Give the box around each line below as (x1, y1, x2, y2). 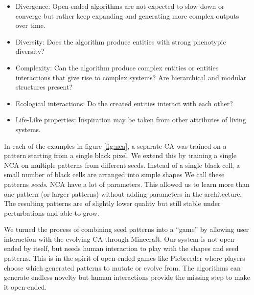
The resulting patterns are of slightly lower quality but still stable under (4, 198, 221, 208)
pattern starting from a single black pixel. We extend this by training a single (4, 150, 237, 160)
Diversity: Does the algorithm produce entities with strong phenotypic (15, 36, 226, 46)
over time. (15, 20, 46, 30)
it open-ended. (4, 281, 47, 292)
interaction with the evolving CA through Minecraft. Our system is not (4, 233, 218, 244)
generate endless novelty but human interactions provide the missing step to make (4, 272, 250, 282)
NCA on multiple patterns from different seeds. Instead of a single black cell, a (4, 159, 240, 170)
